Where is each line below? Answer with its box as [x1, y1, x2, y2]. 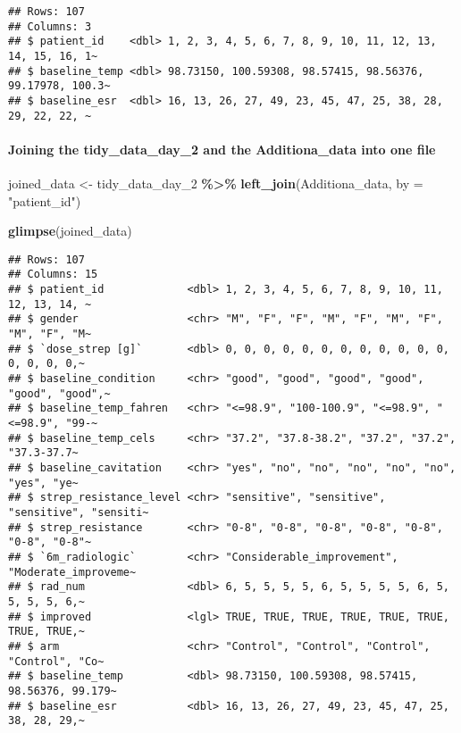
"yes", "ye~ [8, 476, 79, 489]
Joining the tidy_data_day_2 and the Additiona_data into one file [8, 139, 436, 158]
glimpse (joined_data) [8, 221, 132, 240]
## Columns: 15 [8, 268, 98, 281]
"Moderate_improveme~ [8, 565, 137, 579]
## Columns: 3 [8, 20, 92, 33]
